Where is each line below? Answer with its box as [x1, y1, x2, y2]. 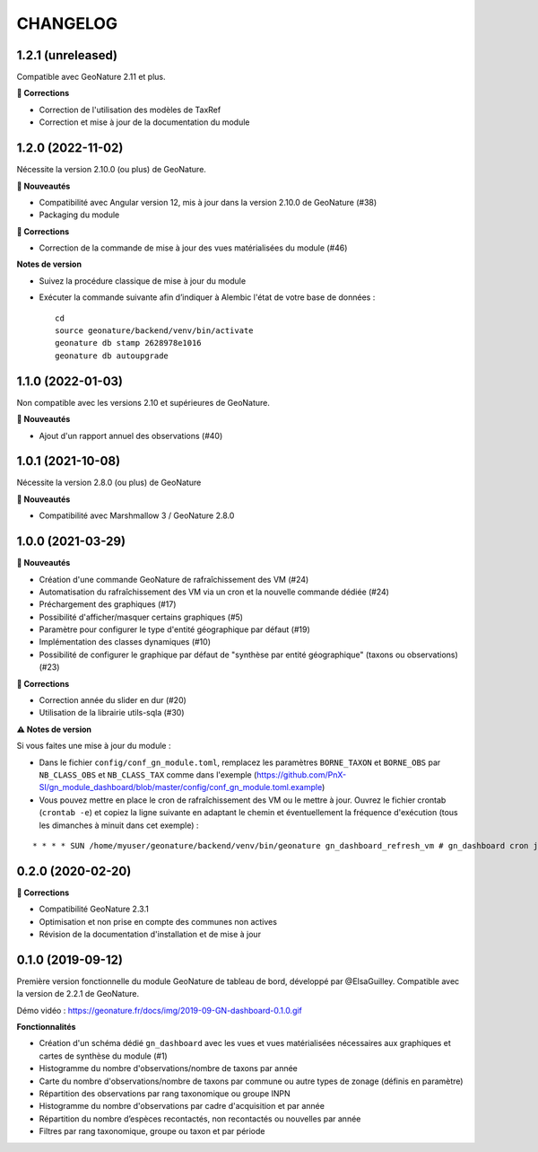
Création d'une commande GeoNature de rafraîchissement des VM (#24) [39, 574, 309, 585]
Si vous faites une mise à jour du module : [16, 741, 171, 752]
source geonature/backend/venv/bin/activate [55, 326, 255, 336]
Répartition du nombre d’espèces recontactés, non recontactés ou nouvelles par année [39, 1113, 361, 1124]
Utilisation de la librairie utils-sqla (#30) [39, 708, 185, 718]
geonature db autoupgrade [55, 350, 169, 361]
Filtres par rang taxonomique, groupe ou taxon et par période [39, 1126, 265, 1137]
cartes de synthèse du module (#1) [39, 1051, 168, 1061]
